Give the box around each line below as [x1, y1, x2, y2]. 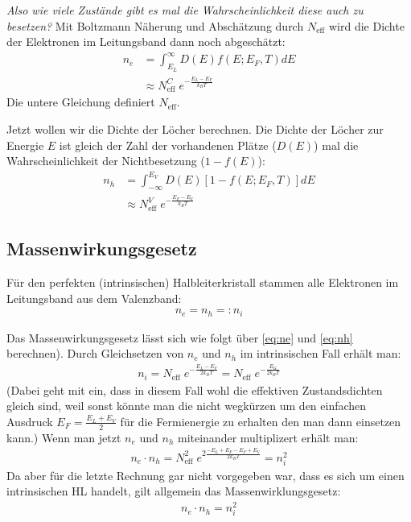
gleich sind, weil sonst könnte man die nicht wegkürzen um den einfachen [6, 397, 367, 414]
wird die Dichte [328, 17, 405, 34]
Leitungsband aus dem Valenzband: [6, 289, 182, 306]
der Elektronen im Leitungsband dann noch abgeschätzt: [6, 33, 286, 50]
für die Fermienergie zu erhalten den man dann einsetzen [120, 412, 401, 429]
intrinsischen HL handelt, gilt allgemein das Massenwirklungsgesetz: [6, 483, 341, 499]
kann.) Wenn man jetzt [6, 429, 121, 445]
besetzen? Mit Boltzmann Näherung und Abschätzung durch [6, 17, 304, 34]
